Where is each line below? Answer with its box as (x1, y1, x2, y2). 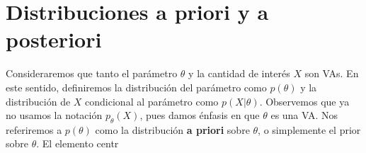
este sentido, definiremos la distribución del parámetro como (6, 79, 267, 94)
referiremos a (6, 122, 62, 137)
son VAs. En (304, 66, 359, 81)
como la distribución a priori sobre (95, 122, 250, 137)
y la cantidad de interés (188, 66, 290, 81)
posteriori (6, 25, 102, 54)
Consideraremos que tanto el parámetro (6, 66, 178, 81)
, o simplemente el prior (258, 122, 361, 137)
